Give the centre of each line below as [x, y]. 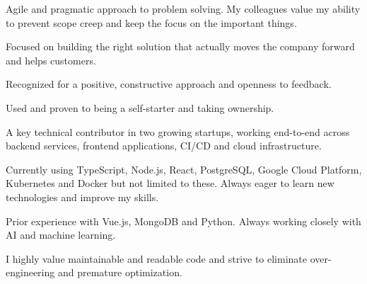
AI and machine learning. [61, 235]
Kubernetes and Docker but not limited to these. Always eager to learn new [170, 183]
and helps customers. [51, 60]
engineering [30, 272]
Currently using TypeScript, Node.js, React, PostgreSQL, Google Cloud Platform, [184, 169]
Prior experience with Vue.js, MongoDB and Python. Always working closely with [183, 221]
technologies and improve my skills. [82, 197]
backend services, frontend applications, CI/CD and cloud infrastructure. [164, 146]
